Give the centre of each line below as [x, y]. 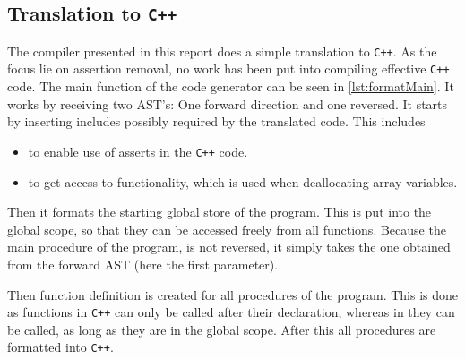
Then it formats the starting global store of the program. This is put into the [220, 212]
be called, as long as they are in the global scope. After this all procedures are [222, 329]
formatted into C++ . [60, 347]
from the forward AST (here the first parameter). [143, 264]
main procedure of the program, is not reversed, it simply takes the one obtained [229, 247]
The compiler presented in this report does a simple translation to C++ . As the [222, 51]
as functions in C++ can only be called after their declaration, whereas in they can [231, 312]
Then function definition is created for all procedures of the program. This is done [233, 294]
